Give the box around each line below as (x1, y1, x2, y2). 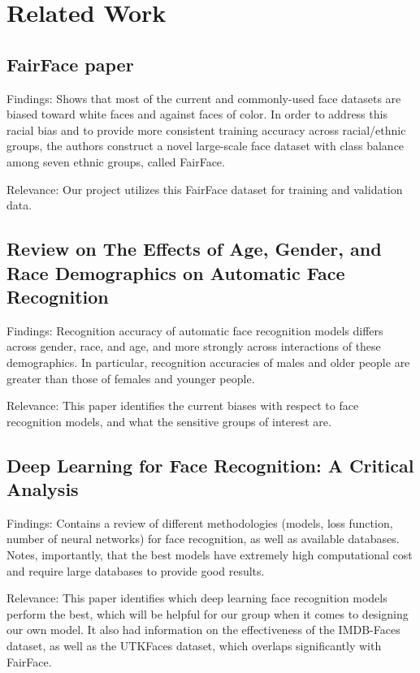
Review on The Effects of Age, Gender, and (6, 236, 382, 261)
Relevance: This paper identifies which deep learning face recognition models (6, 589, 388, 606)
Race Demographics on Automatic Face (6, 260, 345, 285)
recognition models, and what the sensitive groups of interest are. (6, 412, 331, 429)
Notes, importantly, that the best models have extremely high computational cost (6, 546, 413, 563)
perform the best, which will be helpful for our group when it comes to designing (6, 605, 409, 622)
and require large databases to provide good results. (6, 562, 265, 579)
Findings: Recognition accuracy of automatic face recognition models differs (6, 321, 383, 339)
